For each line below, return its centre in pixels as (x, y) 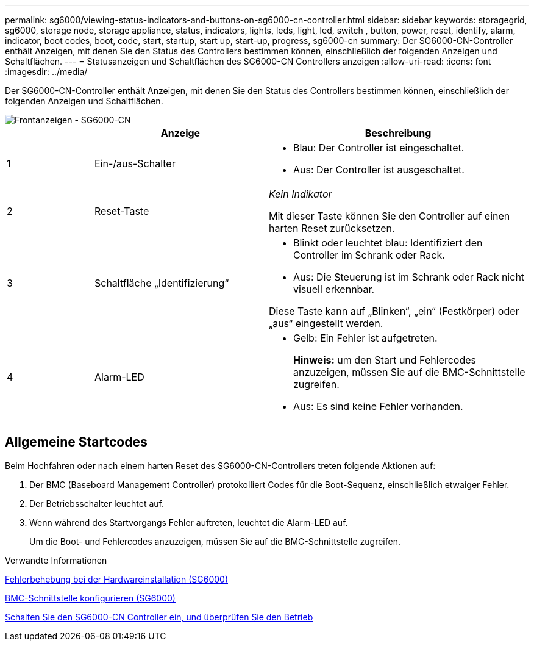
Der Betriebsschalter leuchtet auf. (97, 503)
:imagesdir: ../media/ (46, 72)
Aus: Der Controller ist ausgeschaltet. (379, 170)
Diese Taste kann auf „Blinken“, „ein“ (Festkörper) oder (394, 311)
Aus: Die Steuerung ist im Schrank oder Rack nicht (409, 277)
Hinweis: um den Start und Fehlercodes (384, 360)
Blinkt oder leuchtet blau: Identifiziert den (388, 243)
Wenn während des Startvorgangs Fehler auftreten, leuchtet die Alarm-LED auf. (189, 522)
